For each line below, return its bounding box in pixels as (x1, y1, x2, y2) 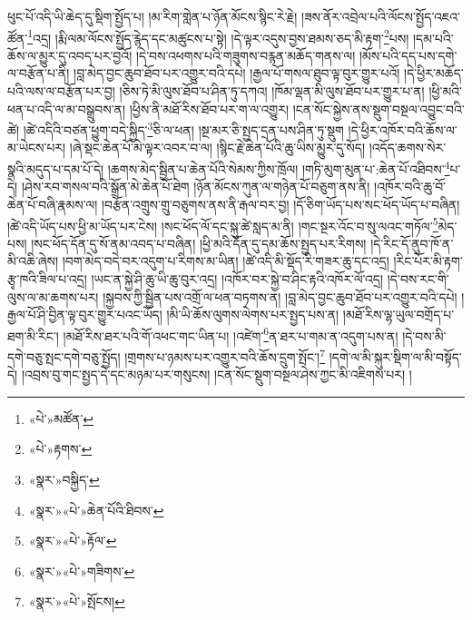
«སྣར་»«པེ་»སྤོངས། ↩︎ (28, 592, 125, 611)
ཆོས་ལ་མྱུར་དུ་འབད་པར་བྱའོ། (7, 45, 133, 64)
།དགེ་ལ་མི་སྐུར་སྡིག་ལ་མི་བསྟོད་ (329, 347, 462, 366)
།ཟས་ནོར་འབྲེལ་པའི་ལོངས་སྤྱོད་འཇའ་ (301, 7, 461, 25)
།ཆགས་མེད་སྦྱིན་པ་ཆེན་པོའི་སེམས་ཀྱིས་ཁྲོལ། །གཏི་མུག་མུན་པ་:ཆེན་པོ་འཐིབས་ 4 (107, 157, 450, 178)
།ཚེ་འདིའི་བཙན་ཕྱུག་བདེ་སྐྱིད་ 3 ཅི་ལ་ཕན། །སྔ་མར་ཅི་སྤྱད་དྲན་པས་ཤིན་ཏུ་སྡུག (23, 118, 344, 139)
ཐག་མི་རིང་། (7, 326, 59, 345)
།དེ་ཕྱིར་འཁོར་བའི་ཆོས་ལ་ (348, 120, 457, 139)
